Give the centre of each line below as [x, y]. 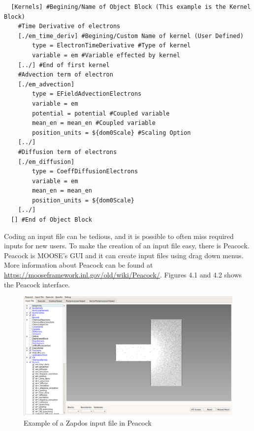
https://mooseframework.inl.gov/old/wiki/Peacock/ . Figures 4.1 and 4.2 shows [123, 275]
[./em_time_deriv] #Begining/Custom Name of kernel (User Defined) [131, 36]
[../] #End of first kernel [64, 65]
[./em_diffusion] [46, 162]
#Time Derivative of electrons [69, 26]
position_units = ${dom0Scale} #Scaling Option [111, 133]
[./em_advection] [46, 84]
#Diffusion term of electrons [67, 152]
